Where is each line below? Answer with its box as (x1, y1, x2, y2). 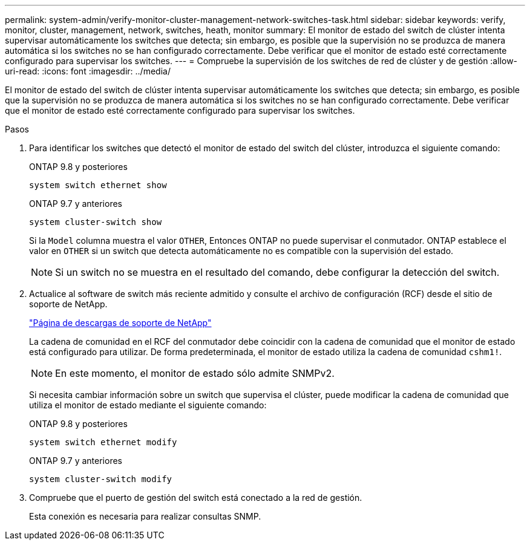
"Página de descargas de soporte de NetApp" (29, 318, 212, 328)
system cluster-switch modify (29, 474, 172, 484)
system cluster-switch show (29, 217, 162, 227)
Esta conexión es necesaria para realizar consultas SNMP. (29, 511, 261, 521)
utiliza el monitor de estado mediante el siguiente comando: (29, 400, 267, 410)
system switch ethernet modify (29, 437, 177, 447)
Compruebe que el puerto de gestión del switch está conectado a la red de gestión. (29, 492, 362, 503)
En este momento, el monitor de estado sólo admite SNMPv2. (55, 367, 335, 379)
